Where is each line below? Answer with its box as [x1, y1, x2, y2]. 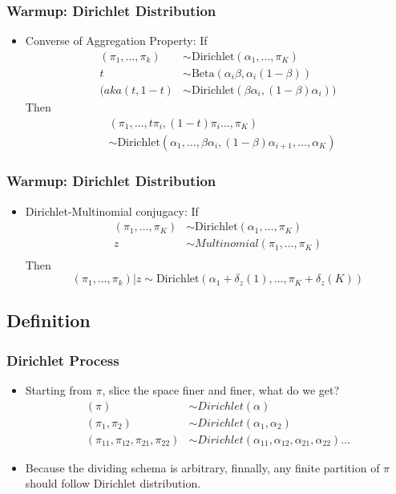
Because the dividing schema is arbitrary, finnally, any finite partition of [25, 459, 380, 476]
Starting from [25, 382, 92, 399]
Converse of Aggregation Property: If [25, 32, 208, 49]
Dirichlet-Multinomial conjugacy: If [25, 202, 199, 219]
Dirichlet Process [6, 350, 119, 370]
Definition [6, 308, 91, 333]
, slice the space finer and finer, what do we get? [102, 382, 340, 399]
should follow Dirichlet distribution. [25, 475, 201, 492]
